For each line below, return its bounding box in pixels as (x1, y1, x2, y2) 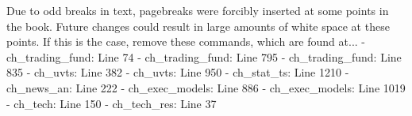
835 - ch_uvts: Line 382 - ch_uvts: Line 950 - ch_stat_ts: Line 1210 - (6, 64, 349, 80)
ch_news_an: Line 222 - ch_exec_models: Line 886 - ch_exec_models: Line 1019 (6, 79, 406, 95)
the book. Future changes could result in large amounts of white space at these (6, 17, 390, 34)
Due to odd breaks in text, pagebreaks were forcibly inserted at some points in (6, 2, 389, 18)
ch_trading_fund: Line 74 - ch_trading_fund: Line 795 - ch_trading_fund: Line (6, 48, 402, 65)
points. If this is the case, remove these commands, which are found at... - (6, 33, 365, 50)
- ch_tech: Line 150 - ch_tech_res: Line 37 (6, 95, 217, 111)
